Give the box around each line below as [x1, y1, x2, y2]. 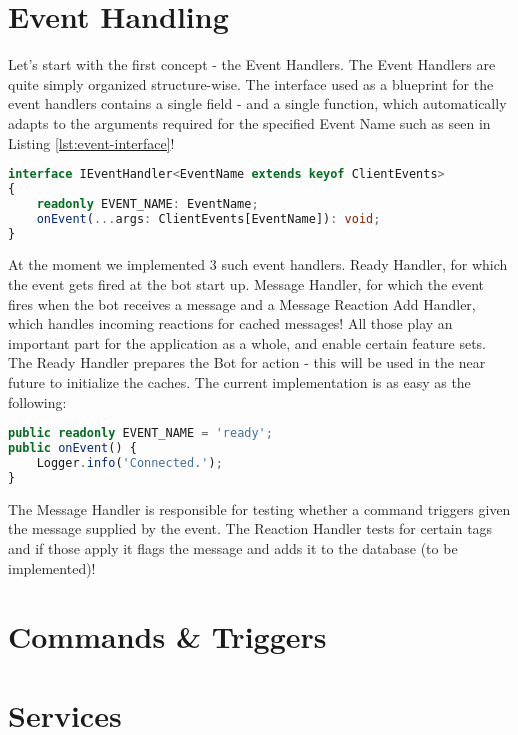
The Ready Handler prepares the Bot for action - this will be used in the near [8, 352, 486, 373]
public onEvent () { [8, 441, 137, 456]
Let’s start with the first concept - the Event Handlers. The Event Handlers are [8, 54, 496, 75]
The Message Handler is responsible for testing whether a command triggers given [8, 498, 511, 519]
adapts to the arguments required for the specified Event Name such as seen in [8, 112, 491, 133]
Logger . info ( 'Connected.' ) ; [36, 455, 223, 470]
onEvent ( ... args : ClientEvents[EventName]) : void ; [36, 211, 381, 226]
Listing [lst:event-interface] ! [8, 132, 175, 153]
